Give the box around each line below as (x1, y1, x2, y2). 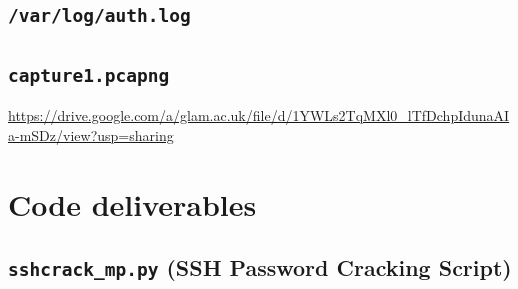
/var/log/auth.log (8, 5, 191, 27)
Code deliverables (8, 183, 257, 224)
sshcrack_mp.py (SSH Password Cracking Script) (8, 252, 512, 283)
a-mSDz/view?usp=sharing (8, 124, 174, 145)
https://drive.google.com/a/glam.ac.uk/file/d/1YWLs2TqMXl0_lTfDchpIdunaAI (8, 105, 510, 126)
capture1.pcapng (8, 64, 170, 86)
